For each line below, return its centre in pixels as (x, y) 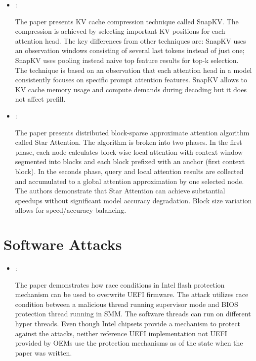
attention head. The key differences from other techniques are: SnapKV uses (130, 40)
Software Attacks (63, 244)
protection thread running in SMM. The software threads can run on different (133, 314)
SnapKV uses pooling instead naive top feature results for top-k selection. (127, 60)
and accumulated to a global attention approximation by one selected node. (129, 181)
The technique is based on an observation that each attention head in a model (133, 70)
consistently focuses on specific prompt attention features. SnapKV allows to (131, 80)
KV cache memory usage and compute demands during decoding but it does (131, 89)
